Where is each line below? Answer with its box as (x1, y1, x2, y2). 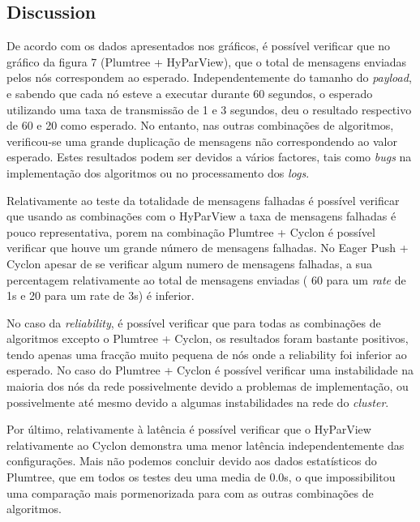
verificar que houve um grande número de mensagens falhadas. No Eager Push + (6, 239, 409, 256)
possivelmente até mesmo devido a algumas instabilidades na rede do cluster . (6, 393, 389, 410)
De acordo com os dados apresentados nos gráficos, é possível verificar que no (6, 37, 391, 54)
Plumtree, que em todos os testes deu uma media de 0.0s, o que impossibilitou (6, 469, 396, 486)
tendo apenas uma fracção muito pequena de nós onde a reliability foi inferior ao (6, 345, 407, 362)
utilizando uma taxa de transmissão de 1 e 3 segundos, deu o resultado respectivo (6, 101, 412, 118)
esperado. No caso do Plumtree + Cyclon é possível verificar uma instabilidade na (6, 362, 414, 379)
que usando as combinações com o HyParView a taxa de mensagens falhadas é (6, 208, 396, 225)
